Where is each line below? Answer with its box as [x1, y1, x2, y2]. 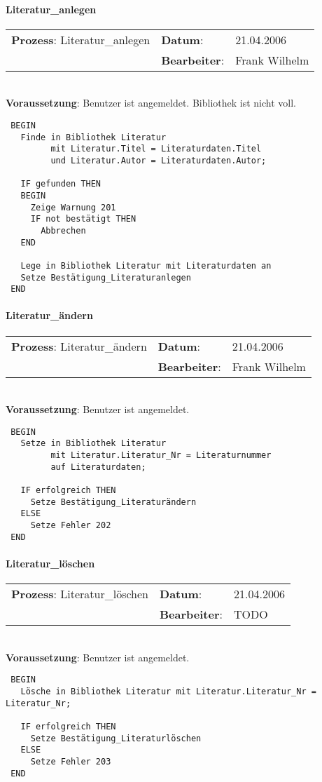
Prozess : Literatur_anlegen [11, 31, 150, 48]
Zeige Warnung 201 [30, 202, 116, 213]
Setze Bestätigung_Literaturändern [30, 497, 197, 507]
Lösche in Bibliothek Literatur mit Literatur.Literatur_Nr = [20, 687, 316, 697]
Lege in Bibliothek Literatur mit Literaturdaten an [20, 260, 272, 271]
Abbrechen [41, 225, 86, 236]
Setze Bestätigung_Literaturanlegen [20, 272, 191, 283]
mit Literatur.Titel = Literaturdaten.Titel [50, 144, 262, 154]
